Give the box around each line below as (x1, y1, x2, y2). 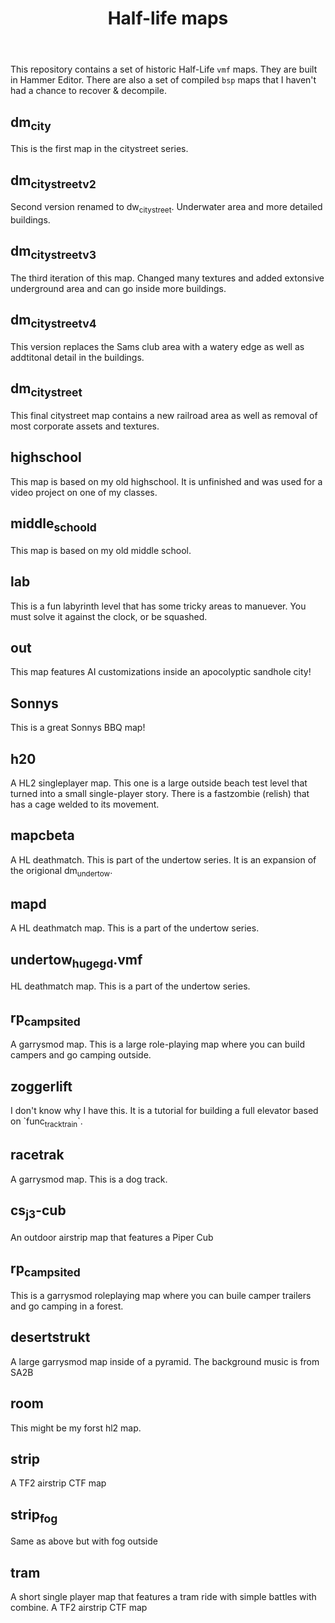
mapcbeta (10, 827, 75, 844)
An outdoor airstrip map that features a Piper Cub (10, 1231, 214, 1243)
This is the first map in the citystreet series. (10, 143, 189, 155)
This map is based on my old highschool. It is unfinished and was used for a (10, 475, 323, 487)
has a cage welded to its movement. (10, 798, 160, 811)
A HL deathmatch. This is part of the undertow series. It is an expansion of (10, 853, 317, 866)
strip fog (10, 1506, 58, 1526)
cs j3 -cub (10, 1202, 67, 1222)
